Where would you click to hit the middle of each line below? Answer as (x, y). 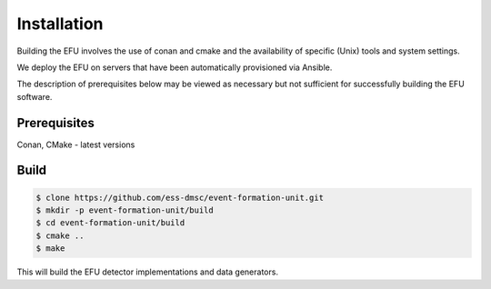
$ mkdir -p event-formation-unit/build (125, 210)
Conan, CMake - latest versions (76, 144)
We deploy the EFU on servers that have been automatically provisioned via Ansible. (175, 67)
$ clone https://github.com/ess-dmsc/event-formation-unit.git (180, 197)
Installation (60, 24)
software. (35, 96)
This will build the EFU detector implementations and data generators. (148, 272)
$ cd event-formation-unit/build (110, 223)
